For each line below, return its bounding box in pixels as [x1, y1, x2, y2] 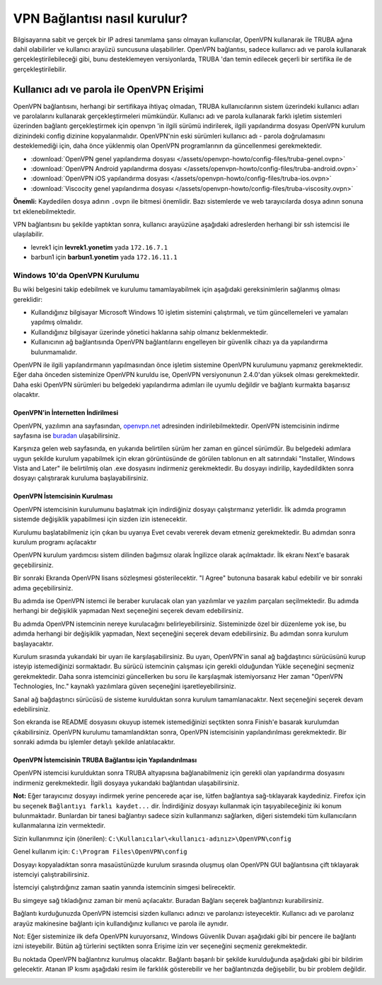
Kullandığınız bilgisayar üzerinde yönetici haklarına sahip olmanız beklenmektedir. [30, 327, 269, 336]
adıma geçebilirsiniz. [13, 583, 74, 592]
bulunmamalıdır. [30, 347, 78, 356]
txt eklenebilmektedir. [13, 207, 76, 216]
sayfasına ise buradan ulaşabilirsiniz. [13, 431, 120, 440]
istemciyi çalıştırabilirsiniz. [13, 870, 90, 878]
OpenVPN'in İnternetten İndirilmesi [13, 409, 119, 417]
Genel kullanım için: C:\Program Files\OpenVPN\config [13, 847, 187, 856]
